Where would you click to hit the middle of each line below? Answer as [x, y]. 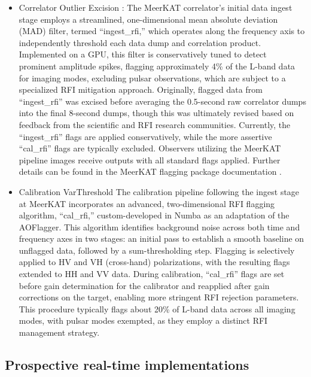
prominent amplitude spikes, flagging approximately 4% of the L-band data [157, 66]
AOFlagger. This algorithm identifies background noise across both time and [159, 226]
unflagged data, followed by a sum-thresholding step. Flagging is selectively [157, 250]
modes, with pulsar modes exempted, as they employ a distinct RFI [143, 320]
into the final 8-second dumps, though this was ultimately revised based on [156, 113]
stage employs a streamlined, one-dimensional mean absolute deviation [148, 19]
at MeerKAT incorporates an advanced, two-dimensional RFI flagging [147, 203]
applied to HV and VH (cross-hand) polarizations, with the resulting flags [154, 262]
